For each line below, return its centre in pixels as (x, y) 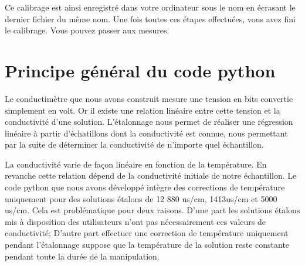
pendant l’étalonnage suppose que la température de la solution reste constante (147, 245)
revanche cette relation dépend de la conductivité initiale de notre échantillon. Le (151, 175)
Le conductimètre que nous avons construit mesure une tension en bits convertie (149, 98)
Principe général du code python (140, 70)
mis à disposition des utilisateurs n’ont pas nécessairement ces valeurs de (135, 221)
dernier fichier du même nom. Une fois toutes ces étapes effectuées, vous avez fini (150, 18)
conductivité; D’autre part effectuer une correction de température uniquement (147, 233)
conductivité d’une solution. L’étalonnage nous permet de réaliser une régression (149, 122)
